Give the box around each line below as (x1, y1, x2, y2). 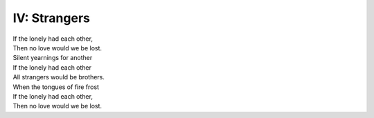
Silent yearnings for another (12, 54, 93, 62)
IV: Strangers (12, 10, 90, 26)
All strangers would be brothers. (12, 73, 105, 81)
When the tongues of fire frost (12, 83, 100, 91)
